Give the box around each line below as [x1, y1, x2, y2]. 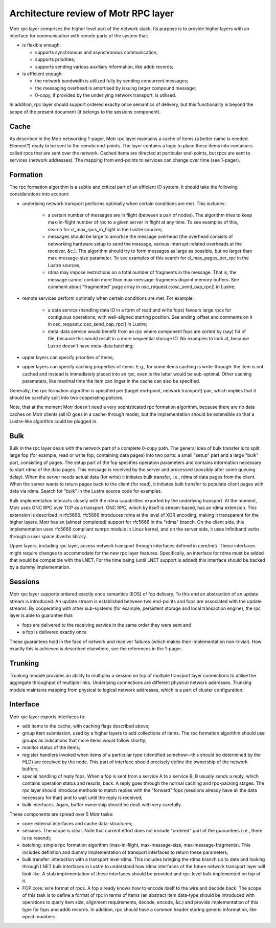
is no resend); [22, 834, 52, 841]
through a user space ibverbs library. [9, 533, 87, 539]
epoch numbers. [22, 914, 57, 920]
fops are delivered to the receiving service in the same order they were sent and [22, 622, 191, 628]
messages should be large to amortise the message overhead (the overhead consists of [48, 233, 233, 240]
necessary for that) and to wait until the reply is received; [22, 794, 143, 801]
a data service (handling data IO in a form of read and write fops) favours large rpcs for [48, 307, 232, 313]
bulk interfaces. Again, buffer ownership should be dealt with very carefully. [22, 802, 182, 808]
